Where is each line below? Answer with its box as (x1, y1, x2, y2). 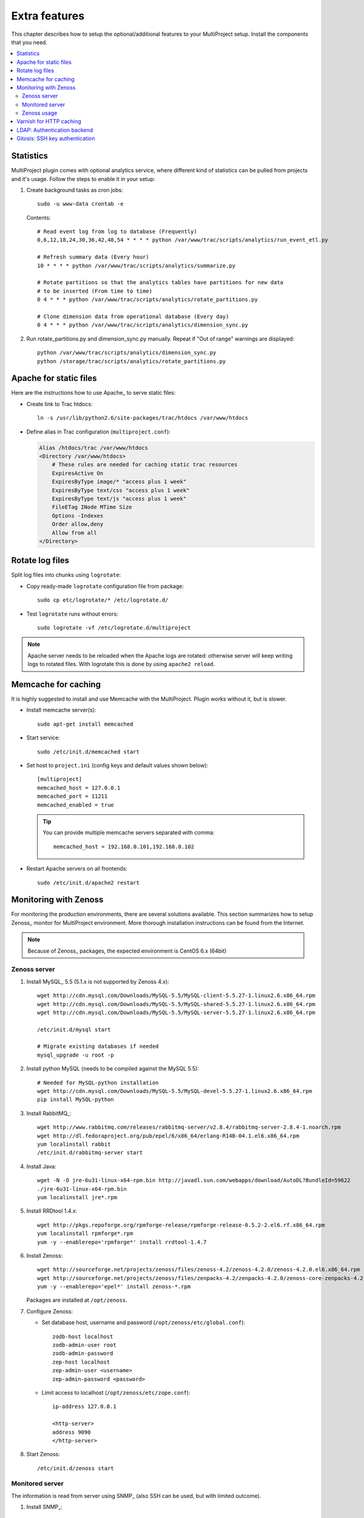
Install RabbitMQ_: (26, 1109, 72, 1117)
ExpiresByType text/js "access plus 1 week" (52, 495, 187, 502)
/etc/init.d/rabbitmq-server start (37, 1149, 143, 1156)
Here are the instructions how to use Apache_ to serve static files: (11, 389, 176, 397)
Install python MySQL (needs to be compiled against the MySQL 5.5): (26, 1065, 200, 1072)
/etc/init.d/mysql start (37, 1026, 111, 1033)
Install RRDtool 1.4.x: (26, 1207, 78, 1214)
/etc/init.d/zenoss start (37, 1465, 115, 1472)
